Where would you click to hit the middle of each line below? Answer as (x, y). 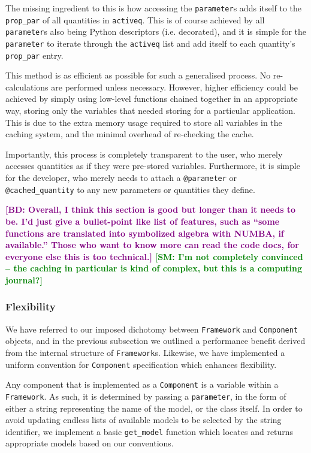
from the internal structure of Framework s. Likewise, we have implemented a (145, 352)
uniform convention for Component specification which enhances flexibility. (141, 364)
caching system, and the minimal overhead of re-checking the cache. (130, 134)
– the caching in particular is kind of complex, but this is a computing (154, 268)
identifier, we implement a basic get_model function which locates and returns (150, 431)
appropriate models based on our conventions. (90, 443)
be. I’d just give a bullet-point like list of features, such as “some (143, 221)
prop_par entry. (34, 55)
